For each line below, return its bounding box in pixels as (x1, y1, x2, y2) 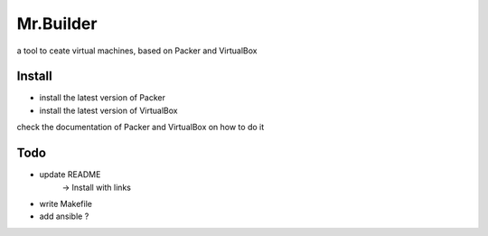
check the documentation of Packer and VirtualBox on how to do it (16, 122, 265, 133)
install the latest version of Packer (39, 92, 166, 103)
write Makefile (39, 198, 92, 209)
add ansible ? (39, 211, 89, 222)
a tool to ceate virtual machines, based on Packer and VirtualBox (16, 45, 258, 56)
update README (39, 169, 101, 180)
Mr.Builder (16, 14, 98, 33)
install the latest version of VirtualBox (39, 105, 178, 116)
